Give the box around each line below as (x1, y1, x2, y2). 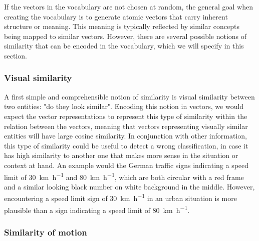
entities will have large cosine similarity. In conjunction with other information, (4, 130, 247, 141)
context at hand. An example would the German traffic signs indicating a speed (4, 159, 249, 170)
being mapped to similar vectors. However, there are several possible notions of (4, 30, 247, 41)
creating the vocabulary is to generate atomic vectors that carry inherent (4, 11, 228, 21)
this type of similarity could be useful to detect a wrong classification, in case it (4, 140, 248, 150)
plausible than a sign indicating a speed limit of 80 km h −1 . (4, 203, 190, 215)
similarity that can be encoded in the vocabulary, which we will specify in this (4, 40, 244, 51)
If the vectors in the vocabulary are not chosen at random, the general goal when (4, 1, 253, 11)
